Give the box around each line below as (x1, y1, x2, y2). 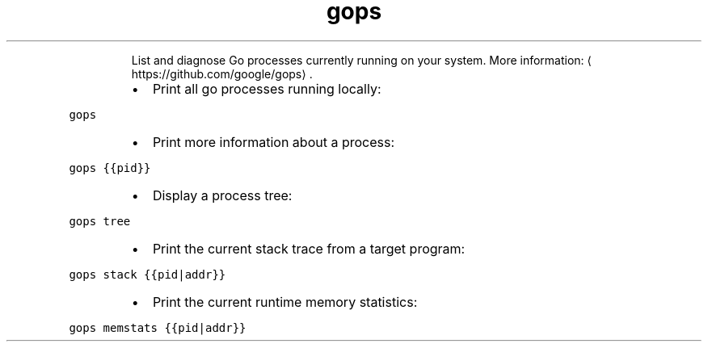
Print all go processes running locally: (152, 80, 381, 97)
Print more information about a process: (152, 133, 395, 150)
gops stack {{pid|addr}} (69, 267, 226, 281)
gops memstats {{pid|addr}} (69, 321, 247, 334)
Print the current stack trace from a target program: (152, 240, 466, 257)
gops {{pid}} (69, 161, 151, 174)
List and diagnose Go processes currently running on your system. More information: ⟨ (131, 52, 592, 67)
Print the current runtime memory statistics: (152, 293, 418, 310)
